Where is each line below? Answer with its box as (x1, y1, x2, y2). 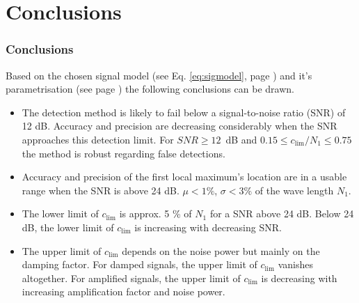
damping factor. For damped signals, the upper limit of (22, 257, 257, 272)
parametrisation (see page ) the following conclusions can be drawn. (6, 81, 294, 96)
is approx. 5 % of (119, 206, 192, 221)
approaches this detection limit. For (22, 132, 174, 146)
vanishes (278, 257, 313, 272)
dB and (225, 132, 257, 146)
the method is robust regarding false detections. (22, 146, 225, 160)
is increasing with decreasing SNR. (134, 219, 282, 234)
